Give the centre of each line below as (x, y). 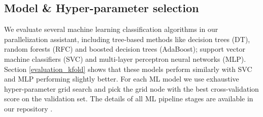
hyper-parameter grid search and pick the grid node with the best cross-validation (131, 88)
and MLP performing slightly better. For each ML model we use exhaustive (122, 79)
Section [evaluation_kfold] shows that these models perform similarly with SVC (128, 69)
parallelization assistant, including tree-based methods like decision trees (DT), (127, 39)
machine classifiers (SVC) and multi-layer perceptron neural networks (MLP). (125, 58)
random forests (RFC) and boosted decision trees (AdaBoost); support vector (125, 49)
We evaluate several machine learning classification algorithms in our (111, 29)
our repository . (28, 108)
